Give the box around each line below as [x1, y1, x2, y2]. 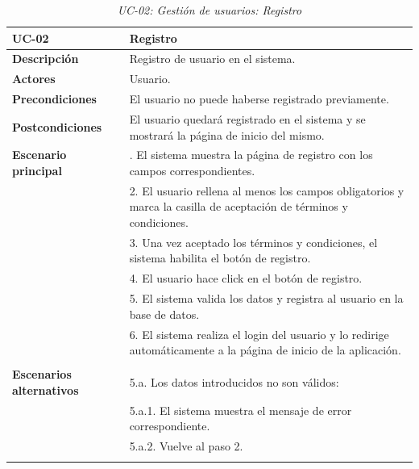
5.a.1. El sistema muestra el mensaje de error [129, 401, 352, 418]
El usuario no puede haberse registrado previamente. [129, 90, 389, 107]
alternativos [12, 381, 79, 398]
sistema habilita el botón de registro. [129, 249, 311, 266]
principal [12, 162, 62, 178]
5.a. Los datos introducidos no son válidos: [129, 374, 339, 391]
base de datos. [129, 305, 200, 322]
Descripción [12, 50, 79, 67]
